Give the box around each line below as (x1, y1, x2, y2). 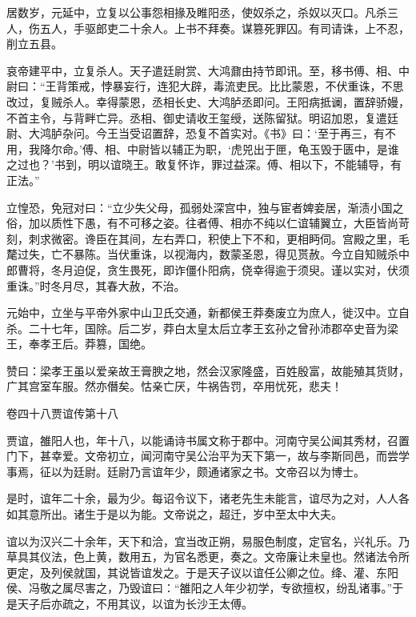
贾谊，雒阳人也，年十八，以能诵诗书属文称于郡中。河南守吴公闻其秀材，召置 (6, 431, 410, 448)
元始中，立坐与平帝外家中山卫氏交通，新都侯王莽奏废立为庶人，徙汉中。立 (6, 304, 398, 321)
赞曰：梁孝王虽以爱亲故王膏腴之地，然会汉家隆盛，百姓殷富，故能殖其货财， (6, 362, 410, 379)
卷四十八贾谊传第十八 (6, 405, 118, 422)
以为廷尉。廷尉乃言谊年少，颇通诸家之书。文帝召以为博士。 (50, 463, 365, 479)
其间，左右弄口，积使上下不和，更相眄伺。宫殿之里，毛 (118, 230, 410, 246)
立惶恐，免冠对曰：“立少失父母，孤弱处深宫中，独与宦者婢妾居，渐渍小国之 (6, 198, 404, 215)
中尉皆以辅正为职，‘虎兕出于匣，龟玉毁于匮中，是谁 (126, 140, 399, 157)
